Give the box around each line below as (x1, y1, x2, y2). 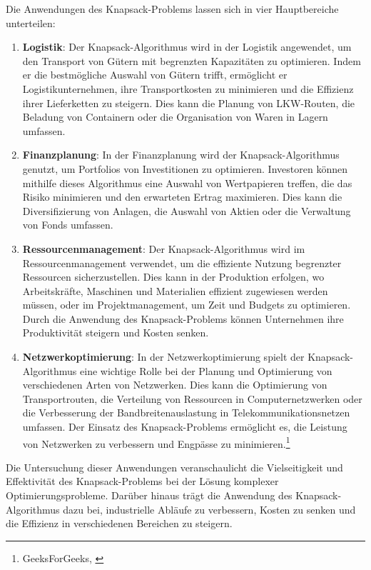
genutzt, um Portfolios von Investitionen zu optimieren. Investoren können (22, 161, 347, 176)
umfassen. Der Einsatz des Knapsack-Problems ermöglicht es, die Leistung (22, 419, 347, 434)
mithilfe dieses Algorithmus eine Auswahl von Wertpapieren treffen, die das (22, 175, 352, 190)
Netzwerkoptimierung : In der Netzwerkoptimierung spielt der (22, 349, 305, 364)
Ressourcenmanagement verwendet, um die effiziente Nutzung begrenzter (22, 255, 342, 270)
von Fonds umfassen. (22, 217, 113, 232)
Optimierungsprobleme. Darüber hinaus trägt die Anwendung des (6, 488, 293, 503)
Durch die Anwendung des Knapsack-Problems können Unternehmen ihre (22, 311, 344, 326)
